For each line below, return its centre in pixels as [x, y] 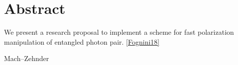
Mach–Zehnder [27, 58]
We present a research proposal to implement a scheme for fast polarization [119, 32]
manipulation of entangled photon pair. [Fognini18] [82, 41]
